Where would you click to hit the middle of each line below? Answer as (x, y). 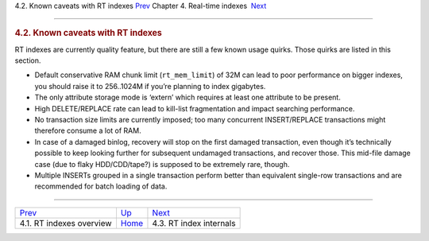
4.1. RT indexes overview (66, 223)
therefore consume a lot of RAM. (88, 130)
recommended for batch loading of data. (101, 186)
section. (28, 60)
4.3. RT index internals (194, 223)
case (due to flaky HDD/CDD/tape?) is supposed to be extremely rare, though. (162, 164)
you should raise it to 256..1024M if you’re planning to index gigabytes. (150, 86)
